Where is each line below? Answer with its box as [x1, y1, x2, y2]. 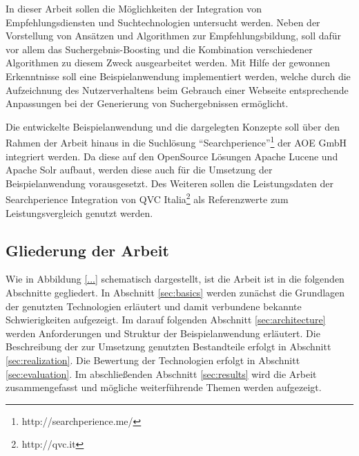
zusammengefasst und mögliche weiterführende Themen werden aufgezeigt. [6, 380, 322, 395]
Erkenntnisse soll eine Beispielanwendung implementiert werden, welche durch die [6, 68, 351, 83]
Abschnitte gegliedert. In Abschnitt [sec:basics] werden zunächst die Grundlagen [6, 285, 345, 300]
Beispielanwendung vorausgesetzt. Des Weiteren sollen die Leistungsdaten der [6, 175, 333, 190]
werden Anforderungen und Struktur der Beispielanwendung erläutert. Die [6, 325, 320, 340]
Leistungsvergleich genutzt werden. [6, 205, 153, 220]
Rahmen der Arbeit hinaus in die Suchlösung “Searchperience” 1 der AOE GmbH [6, 133, 347, 149]
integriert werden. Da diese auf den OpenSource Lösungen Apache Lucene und [6, 149, 338, 163]
